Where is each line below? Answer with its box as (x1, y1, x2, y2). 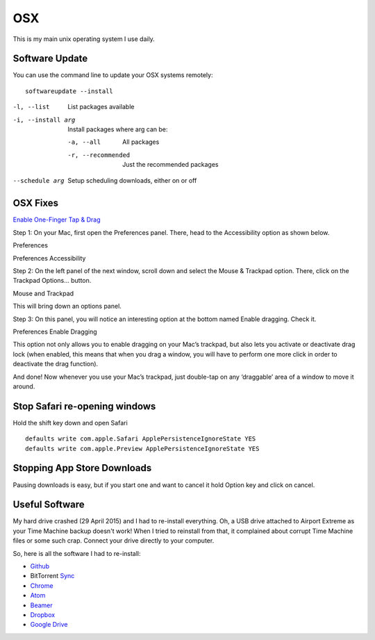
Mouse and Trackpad (12, 289, 74, 297)
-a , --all (67, 138, 101, 146)
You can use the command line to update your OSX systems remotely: (12, 71, 213, 79)
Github (30, 562, 50, 571)
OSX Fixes (12, 197, 59, 209)
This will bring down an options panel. (12, 302, 122, 311)
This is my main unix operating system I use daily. (12, 35, 156, 43)
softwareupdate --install (25, 87, 114, 95)
